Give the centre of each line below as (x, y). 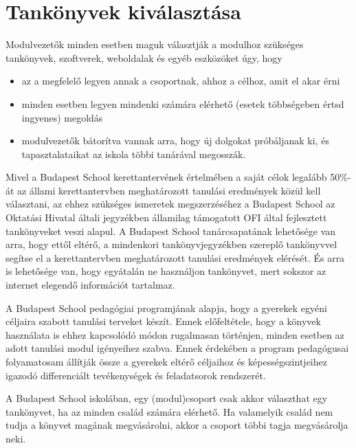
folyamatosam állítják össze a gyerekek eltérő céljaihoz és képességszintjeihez (166, 361)
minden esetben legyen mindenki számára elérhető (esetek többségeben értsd (183, 103)
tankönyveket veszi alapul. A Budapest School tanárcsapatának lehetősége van (171, 231)
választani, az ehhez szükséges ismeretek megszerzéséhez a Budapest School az (170, 204)
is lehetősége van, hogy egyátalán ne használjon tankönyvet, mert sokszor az (166, 271)
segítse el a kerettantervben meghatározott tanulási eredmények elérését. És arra (175, 257)
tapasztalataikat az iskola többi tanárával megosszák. (134, 154)
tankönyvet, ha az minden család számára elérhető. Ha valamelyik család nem (169, 411)
